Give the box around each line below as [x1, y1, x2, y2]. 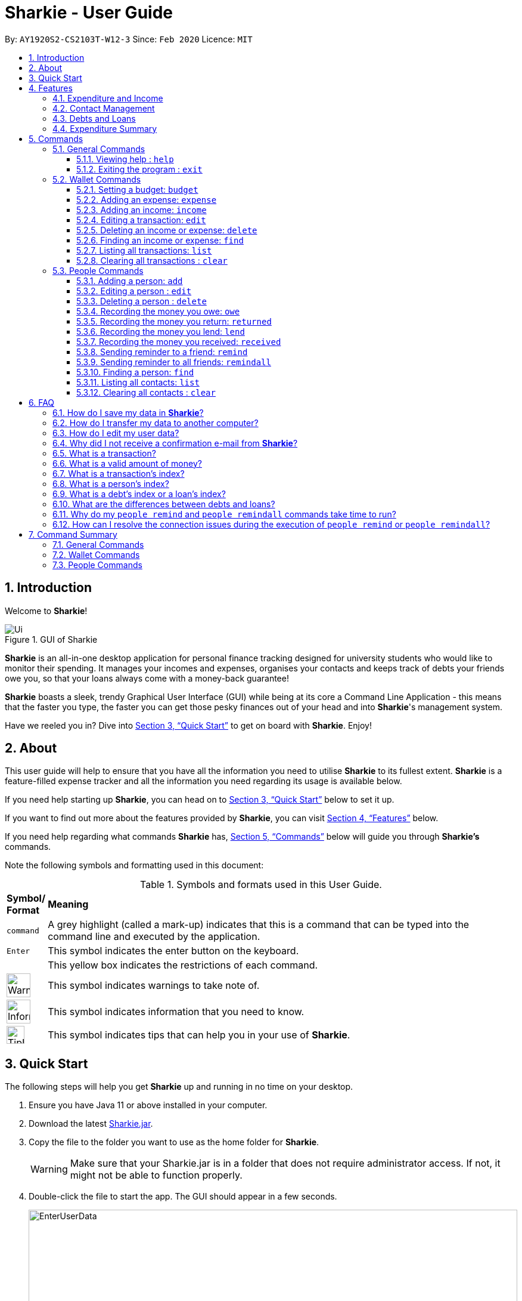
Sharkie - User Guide [5, 2, 173, 23]
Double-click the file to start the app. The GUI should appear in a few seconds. [29, 1191, 337, 1202]
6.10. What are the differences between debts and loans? [52, 498, 275, 509]
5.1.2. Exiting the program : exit [76, 164, 203, 174]
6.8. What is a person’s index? [52, 478, 169, 489]
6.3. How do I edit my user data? [52, 427, 179, 438]
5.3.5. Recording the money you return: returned [76, 316, 272, 326]
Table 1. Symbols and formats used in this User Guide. [140, 878, 382, 891]
